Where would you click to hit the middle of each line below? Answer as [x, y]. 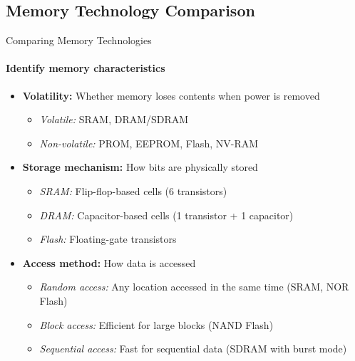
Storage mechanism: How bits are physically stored [140, 167]
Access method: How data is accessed [109, 262]
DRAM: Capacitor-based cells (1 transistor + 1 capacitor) [166, 215]
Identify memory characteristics [86, 68]
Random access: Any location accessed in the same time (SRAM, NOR [194, 287]
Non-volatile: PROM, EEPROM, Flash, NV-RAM [149, 143]
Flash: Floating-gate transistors [108, 239]
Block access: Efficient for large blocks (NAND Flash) [156, 324]
